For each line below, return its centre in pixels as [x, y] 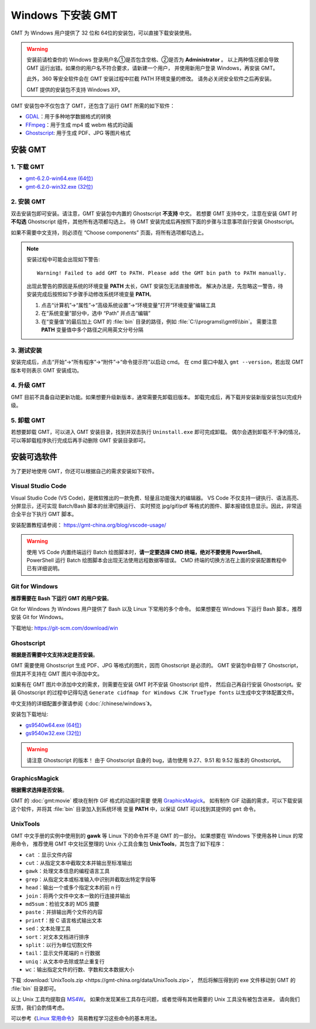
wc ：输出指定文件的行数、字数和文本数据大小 [80, 970]
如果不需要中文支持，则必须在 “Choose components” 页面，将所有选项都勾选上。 [109, 232]
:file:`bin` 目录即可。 [35, 989]
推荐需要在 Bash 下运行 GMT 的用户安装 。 [61, 598]
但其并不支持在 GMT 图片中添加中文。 [57, 674]
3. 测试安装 [26, 350]
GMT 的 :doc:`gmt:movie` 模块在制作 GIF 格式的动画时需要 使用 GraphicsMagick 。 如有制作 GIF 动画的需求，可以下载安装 [157, 801]
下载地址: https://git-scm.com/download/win [64, 628]
